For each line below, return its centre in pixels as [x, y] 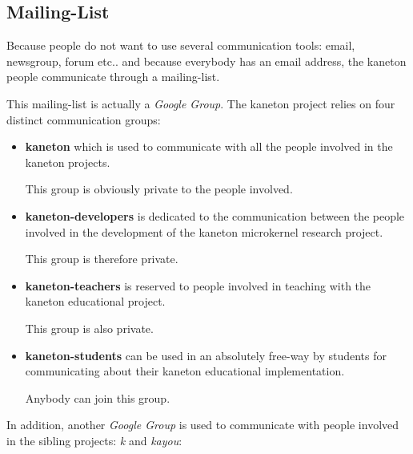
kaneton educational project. [95, 301]
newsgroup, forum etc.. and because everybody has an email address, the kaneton [206, 61]
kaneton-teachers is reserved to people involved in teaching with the [198, 285]
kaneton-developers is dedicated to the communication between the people [215, 215]
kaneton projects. [68, 162]
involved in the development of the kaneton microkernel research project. [204, 231]
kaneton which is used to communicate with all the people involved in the [209, 146]
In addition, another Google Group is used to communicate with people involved [203, 425]
